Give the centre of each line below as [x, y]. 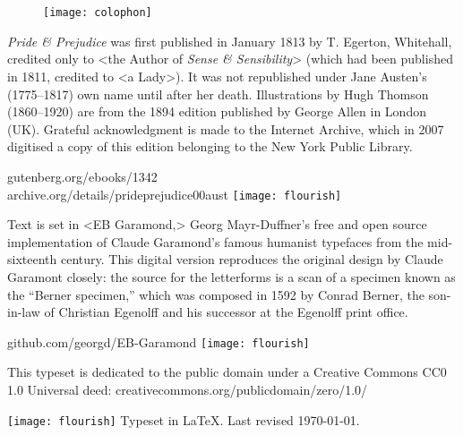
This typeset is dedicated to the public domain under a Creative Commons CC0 [227, 372]
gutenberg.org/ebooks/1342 [82, 176]
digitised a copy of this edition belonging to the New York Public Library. [210, 146]
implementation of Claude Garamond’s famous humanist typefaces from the [215, 241]
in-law [24, 312]
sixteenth [32, 259]
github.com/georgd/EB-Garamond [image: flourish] [159, 341]
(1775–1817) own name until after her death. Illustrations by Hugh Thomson [218, 94]
